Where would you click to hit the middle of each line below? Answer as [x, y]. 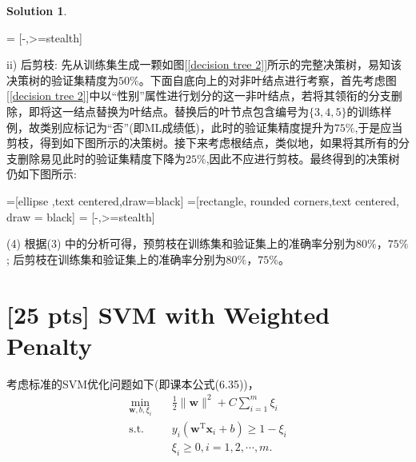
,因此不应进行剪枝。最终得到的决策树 [303, 158]
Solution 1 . [37, 10]
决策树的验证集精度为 [62, 80]
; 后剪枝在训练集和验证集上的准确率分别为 [116, 259]
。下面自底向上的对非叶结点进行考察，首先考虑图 [268, 80]
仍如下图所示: [42, 174]
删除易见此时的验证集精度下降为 [101, 158]
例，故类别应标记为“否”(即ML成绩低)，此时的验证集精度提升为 [170, 127]
